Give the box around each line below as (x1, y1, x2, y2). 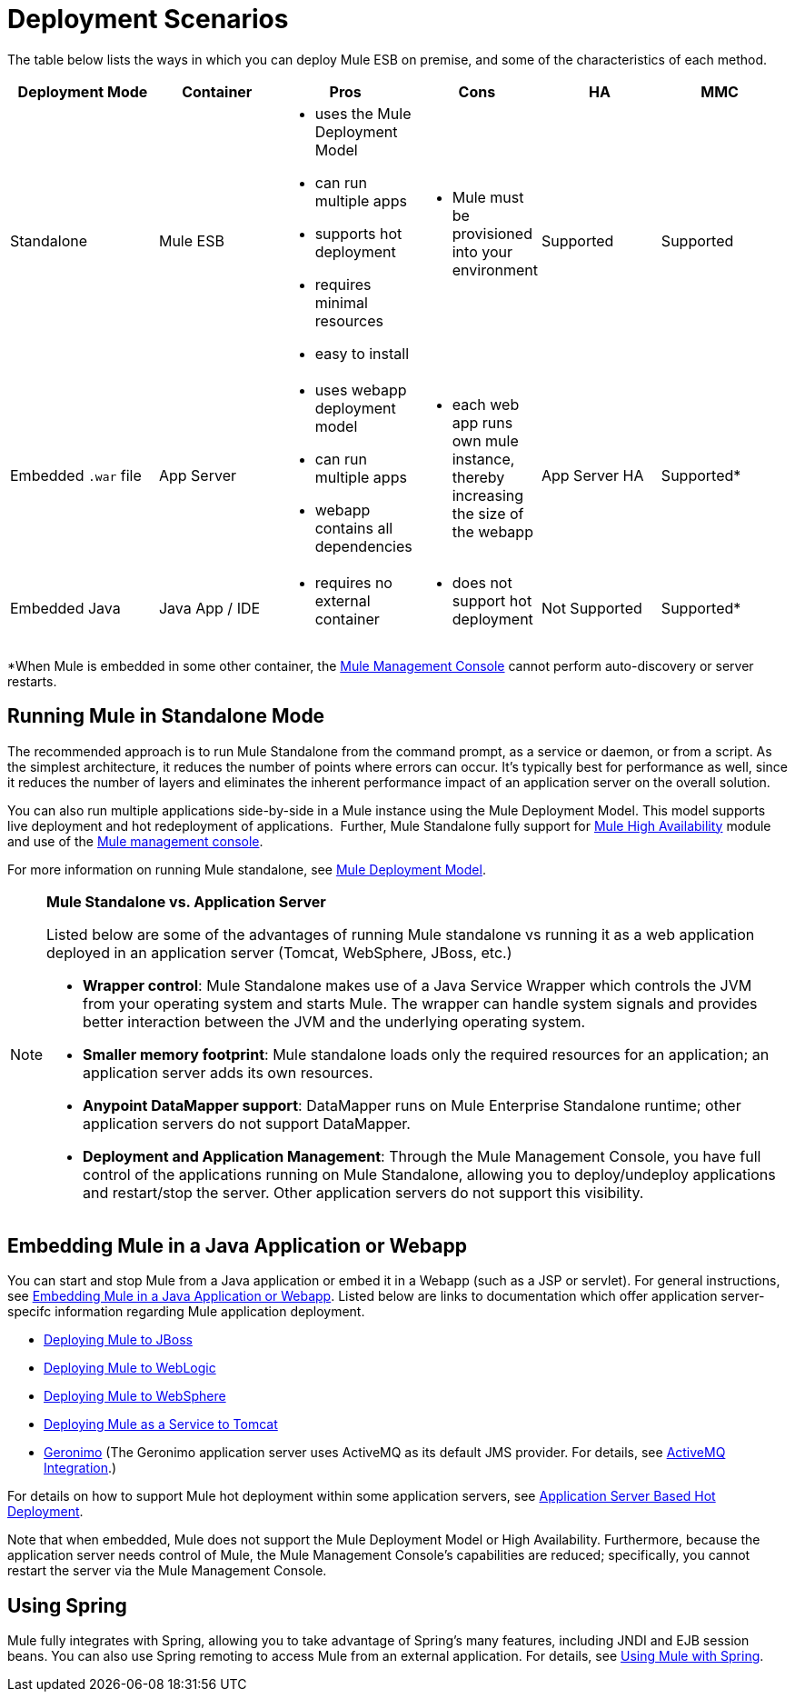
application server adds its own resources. (83, 1063, 373, 1082)
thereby (452, 467, 505, 486)
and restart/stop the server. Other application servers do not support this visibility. (83, 1183, 644, 1202)
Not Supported (541, 598, 642, 617)
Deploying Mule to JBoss (44, 1332, 193, 1348)
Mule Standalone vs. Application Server (46, 892, 326, 911)
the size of (452, 504, 524, 523)
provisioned (452, 224, 532, 243)
